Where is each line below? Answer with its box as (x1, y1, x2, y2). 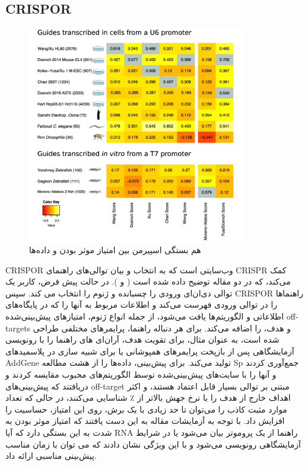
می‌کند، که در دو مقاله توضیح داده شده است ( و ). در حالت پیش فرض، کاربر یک (5, 275, 291, 288)
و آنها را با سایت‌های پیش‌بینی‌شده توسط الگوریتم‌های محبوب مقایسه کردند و (5, 368, 277, 381)
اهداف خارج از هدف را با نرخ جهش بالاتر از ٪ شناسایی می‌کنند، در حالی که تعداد (5, 391, 291, 404)
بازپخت (200, 344, 226, 357)
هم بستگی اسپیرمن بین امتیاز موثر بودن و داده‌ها (29, 244, 201, 256)
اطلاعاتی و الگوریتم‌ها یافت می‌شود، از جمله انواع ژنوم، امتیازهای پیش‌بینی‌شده (5, 310, 284, 323)
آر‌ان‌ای (96, 333, 119, 346)
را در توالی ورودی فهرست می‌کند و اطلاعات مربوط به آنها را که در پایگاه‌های (5, 298, 278, 311)
